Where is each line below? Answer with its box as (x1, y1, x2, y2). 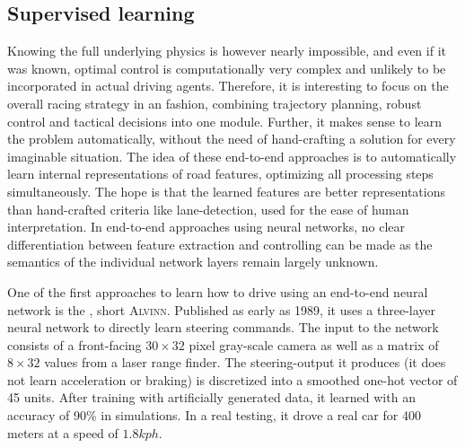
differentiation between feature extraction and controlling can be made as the (7, 234, 433, 253)
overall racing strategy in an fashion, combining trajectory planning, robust (7, 93, 422, 112)
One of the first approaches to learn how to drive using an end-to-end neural (7, 282, 428, 301)
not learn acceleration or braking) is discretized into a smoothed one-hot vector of (7, 370, 458, 389)
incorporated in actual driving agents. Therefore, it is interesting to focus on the (7, 76, 449, 95)
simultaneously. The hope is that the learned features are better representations (7, 181, 445, 200)
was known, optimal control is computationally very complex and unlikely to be (7, 58, 446, 77)
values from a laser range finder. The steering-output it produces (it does (44, 353, 446, 372)
